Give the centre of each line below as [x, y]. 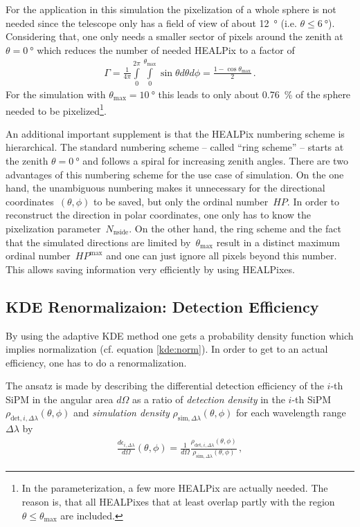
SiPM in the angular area [60, 399]
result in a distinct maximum [278, 242]
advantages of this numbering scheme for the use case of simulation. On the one [175, 174]
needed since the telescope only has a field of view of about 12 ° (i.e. [151, 22]
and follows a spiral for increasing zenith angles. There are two [215, 160]
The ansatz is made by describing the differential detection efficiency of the [165, 386]
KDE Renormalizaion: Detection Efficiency [162, 306]
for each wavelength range [291, 413]
